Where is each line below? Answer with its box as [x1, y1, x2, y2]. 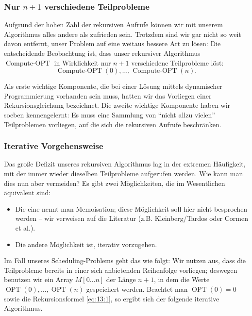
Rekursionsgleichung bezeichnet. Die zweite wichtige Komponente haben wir [4, 100, 231, 110]
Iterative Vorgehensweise [4, 140, 103, 152]
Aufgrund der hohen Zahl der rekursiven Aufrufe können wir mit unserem [4, 19, 223, 30]
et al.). [15, 222, 35, 233]
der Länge [106, 274, 136, 284]
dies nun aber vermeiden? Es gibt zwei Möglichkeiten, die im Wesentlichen [4, 178, 225, 188]
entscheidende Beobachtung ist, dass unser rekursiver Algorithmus [4, 48, 201, 58]
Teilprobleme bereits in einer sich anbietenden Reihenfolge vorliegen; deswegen [4, 265, 237, 275]
